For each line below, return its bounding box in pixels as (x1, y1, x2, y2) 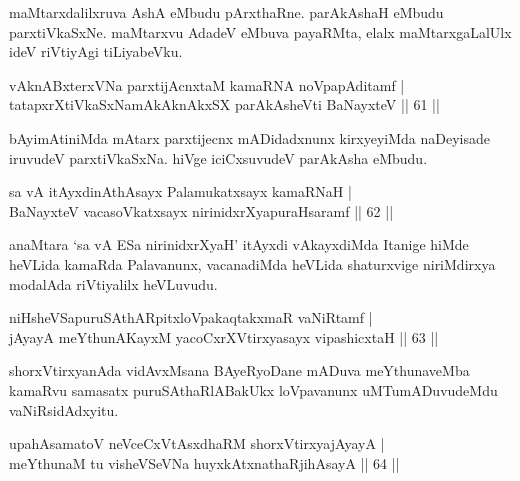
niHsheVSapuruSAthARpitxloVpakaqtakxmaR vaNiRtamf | (9, 307, 373, 328)
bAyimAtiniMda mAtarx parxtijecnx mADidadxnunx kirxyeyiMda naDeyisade (9, 127, 490, 148)
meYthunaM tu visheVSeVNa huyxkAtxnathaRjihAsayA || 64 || (9, 452, 400, 473)
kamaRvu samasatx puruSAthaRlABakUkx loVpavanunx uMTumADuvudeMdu (9, 379, 498, 400)
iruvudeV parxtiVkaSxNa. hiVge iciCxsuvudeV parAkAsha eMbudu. (9, 147, 428, 168)
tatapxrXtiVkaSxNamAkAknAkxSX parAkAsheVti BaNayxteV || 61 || (9, 94, 440, 115)
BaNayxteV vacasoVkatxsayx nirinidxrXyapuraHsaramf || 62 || (9, 200, 394, 221)
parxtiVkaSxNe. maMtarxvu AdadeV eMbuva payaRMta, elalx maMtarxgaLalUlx (9, 21, 512, 42)
